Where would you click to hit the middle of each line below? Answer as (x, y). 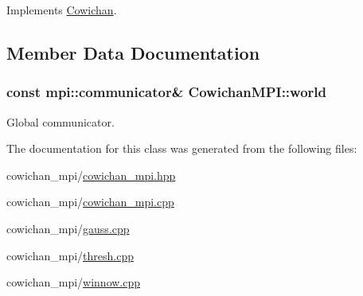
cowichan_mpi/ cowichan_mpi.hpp (91, 175)
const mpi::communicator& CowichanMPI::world (166, 92)
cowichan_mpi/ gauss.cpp (68, 228)
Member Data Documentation (133, 52)
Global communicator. (60, 121)
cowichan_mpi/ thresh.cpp (70, 255)
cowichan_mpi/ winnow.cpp (74, 282)
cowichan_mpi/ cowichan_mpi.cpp (90, 202)
